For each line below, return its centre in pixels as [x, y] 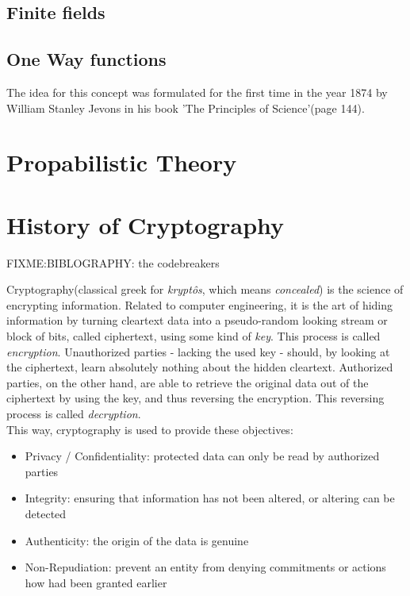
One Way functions [86, 59]
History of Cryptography [146, 224]
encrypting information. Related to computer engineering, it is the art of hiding [200, 304]
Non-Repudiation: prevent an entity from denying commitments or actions [205, 567]
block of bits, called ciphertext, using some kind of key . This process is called [194, 336]
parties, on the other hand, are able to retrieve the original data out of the [188, 382]
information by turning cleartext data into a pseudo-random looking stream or [197, 320]
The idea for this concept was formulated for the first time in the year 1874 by [197, 92]
